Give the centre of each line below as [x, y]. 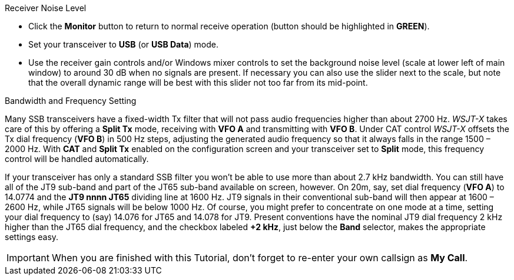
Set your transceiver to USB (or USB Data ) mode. [124, 44]
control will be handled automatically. [77, 159]
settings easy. [32, 237]
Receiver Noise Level [46, 8]
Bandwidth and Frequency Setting [71, 101]
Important [28, 258]
